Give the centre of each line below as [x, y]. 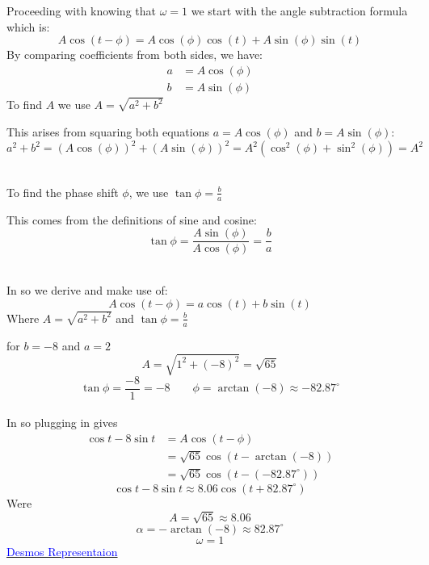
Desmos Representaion [62, 551]
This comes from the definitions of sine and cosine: [132, 219]
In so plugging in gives [62, 423]
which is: [28, 26]
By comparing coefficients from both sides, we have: [135, 54]
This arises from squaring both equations [108, 131]
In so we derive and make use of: [87, 289]
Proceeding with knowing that [81, 10]
